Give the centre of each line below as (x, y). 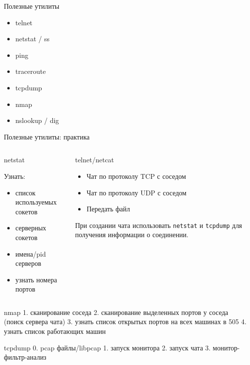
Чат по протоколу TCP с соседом (136, 176)
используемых (36, 202)
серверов (28, 263)
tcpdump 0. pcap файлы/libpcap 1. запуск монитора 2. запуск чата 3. (107, 347)
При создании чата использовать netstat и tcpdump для (158, 225)
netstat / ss (33, 39)
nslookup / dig (37, 120)
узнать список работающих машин (55, 331)
